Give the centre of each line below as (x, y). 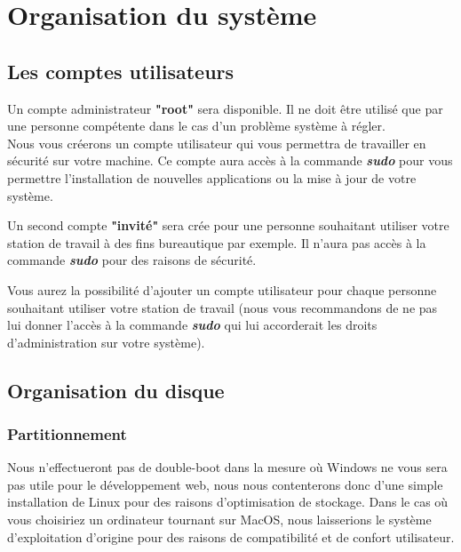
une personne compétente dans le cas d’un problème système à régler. (196, 126)
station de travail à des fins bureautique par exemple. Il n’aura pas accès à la (217, 242)
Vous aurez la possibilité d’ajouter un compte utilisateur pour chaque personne (222, 289)
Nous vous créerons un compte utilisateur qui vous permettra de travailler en (217, 143)
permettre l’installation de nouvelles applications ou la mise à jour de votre (212, 177)
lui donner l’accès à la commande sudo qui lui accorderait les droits (192, 325)
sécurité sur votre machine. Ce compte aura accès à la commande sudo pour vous (230, 160)
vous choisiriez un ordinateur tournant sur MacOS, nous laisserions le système (219, 520)
